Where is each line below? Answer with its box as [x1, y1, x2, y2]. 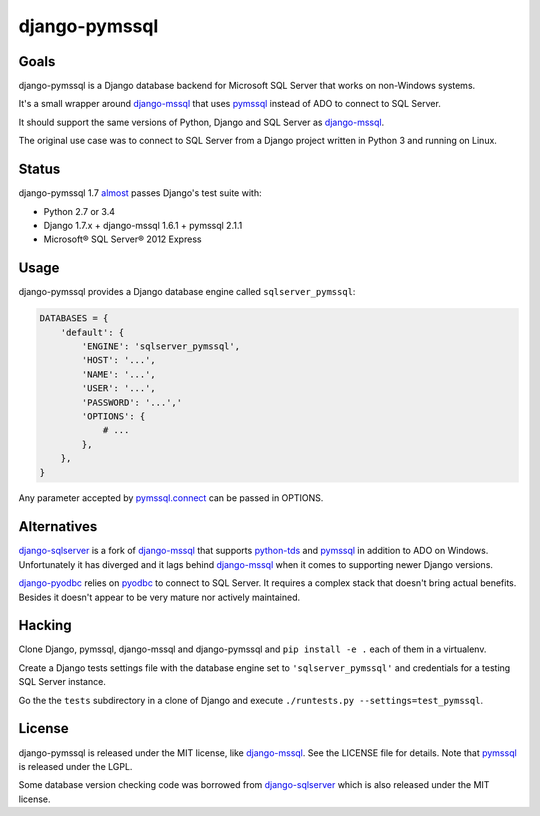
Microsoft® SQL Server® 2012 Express [43, 233, 202, 245]
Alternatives [18, 518, 98, 535]
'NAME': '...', [81, 368, 157, 380]
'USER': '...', [81, 383, 157, 394]
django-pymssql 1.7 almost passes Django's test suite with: [18, 187, 262, 199]
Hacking [18, 617, 72, 634]
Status [18, 161, 61, 178]
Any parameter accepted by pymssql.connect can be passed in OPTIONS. [18, 492, 324, 504]
